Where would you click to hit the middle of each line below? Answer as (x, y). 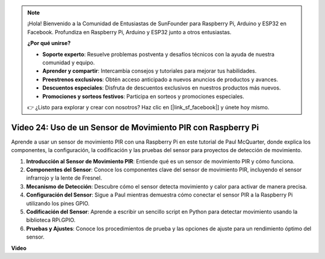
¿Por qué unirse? (49, 43)
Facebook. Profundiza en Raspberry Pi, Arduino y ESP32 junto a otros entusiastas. (129, 32)
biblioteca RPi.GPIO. (51, 220)
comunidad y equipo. (69, 62)
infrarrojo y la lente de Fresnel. (64, 178)
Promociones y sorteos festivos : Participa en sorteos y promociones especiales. (144, 96)
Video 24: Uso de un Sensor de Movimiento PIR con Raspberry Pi (135, 127)
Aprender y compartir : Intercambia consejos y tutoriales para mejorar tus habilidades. (150, 71)
